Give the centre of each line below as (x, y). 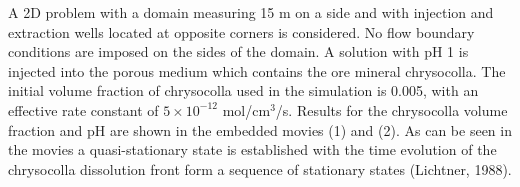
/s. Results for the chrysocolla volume (391, 109)
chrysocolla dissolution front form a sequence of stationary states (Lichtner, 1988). (260, 168)
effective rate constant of (83, 109)
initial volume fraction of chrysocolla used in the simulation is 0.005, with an (243, 90)
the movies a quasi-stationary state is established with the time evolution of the (252, 149)
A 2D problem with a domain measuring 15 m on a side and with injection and (251, 12)
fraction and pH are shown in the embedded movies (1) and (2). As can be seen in (260, 129)
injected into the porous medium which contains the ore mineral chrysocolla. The (257, 70)
